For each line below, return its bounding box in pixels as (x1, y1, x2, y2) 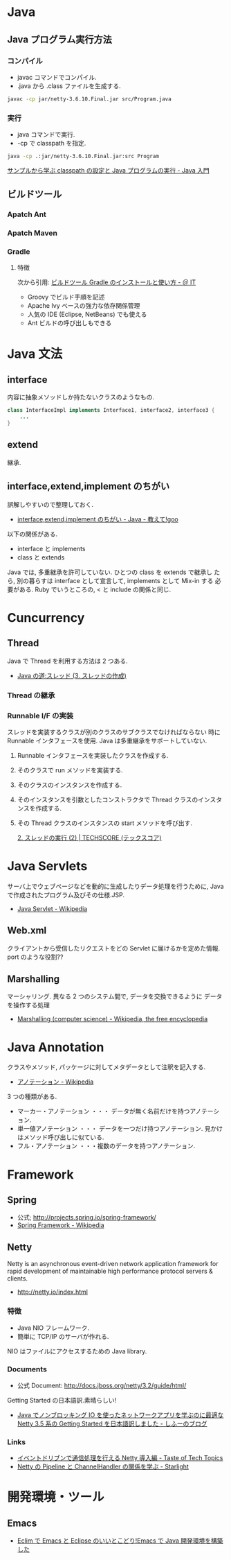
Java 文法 (7, 346, 63, 361)
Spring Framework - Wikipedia (17, 1221, 105, 1229)
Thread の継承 (7, 691, 55, 700)
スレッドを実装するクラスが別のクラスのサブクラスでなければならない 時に (7, 727, 221, 736)
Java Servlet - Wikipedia (17, 904, 88, 912)
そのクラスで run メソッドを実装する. (17, 765, 123, 774)
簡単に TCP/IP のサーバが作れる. (17, 1332, 109, 1340)
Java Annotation (7, 1039, 104, 1055)
